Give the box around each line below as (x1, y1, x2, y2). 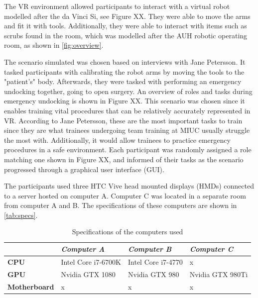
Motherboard (7, 281, 54, 292)
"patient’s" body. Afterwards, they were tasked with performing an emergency (4, 76, 242, 87)
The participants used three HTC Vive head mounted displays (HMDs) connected (4, 181, 254, 191)
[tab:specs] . (4, 209, 38, 220)
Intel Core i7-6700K (61, 256, 122, 267)
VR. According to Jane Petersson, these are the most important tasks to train (4, 115, 243, 125)
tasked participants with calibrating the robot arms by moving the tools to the (4, 66, 245, 77)
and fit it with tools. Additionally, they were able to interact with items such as (4, 20, 247, 31)
